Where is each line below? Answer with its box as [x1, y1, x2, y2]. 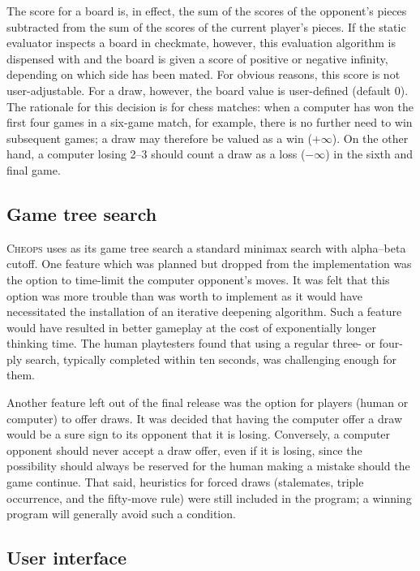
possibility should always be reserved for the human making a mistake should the [6, 457, 410, 474]
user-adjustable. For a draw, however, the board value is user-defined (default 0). [6, 81, 409, 98]
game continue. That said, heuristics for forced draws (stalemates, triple [6, 474, 364, 491]
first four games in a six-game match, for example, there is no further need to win [6, 114, 413, 131]
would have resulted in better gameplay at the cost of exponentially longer [6, 318, 377, 335]
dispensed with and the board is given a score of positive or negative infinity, [6, 50, 388, 67]
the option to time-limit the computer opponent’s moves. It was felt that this [6, 270, 390, 288]
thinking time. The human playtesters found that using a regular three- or [6, 335, 376, 352]
